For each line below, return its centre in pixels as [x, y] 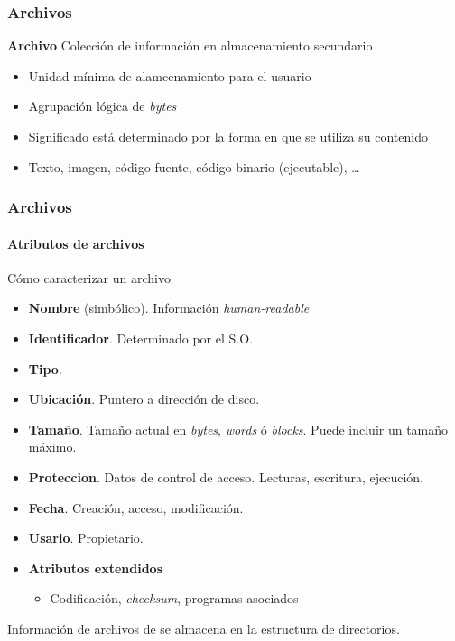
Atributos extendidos [96, 568]
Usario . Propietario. [86, 538]
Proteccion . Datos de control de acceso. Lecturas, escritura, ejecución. [226, 476]
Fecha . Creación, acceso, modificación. [136, 507]
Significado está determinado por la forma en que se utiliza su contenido [228, 136]
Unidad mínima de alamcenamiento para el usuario [170, 75]
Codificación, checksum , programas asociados [174, 598]
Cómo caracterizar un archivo [89, 277]
